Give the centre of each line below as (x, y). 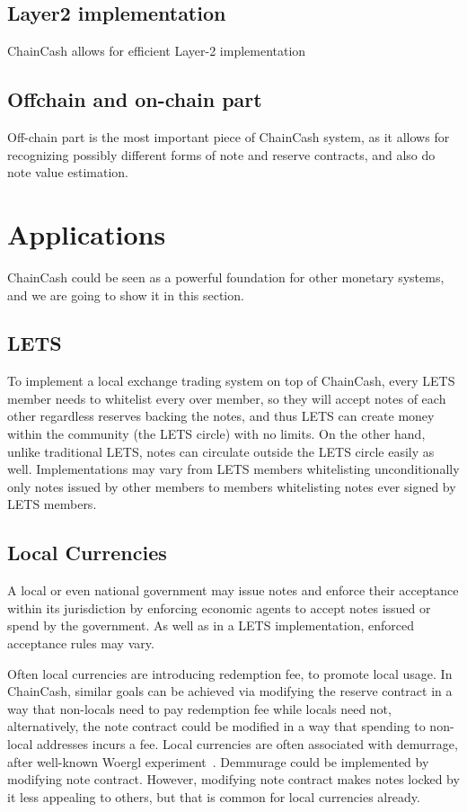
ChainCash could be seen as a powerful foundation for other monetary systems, (226, 277)
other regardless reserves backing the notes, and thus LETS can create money (221, 416)
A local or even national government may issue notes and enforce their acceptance (233, 590)
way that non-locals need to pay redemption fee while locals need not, (199, 708)
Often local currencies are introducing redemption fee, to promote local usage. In (230, 673)
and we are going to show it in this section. (126, 294)
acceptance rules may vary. (81, 643)
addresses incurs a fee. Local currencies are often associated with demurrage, (247, 744)
